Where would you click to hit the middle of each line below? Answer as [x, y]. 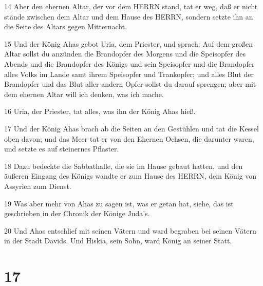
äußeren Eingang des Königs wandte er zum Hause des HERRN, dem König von [130, 176]
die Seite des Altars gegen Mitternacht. [65, 26]
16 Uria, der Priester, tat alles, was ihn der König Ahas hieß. [100, 111]
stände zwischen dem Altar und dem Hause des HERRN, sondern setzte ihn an [129, 16]
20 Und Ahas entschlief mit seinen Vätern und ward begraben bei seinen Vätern [130, 230]
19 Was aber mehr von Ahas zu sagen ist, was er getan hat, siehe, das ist [119, 203]
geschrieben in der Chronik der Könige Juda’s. [77, 213]
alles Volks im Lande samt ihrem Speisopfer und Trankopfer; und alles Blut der [129, 74]
